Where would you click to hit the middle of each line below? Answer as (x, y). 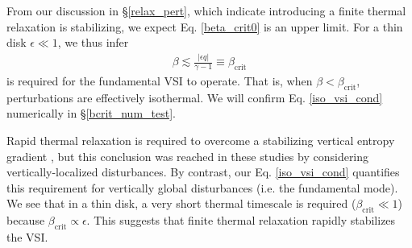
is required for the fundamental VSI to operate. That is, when (160, 80)
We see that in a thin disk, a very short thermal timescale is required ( (181, 203)
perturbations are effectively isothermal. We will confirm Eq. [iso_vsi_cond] (195, 97)
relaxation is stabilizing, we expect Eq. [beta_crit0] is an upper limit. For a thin (205, 26)
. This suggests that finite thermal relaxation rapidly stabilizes (241, 220)
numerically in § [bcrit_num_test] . (91, 113)
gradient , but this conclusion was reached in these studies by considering (188, 156)
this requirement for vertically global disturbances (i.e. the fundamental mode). (202, 187)
